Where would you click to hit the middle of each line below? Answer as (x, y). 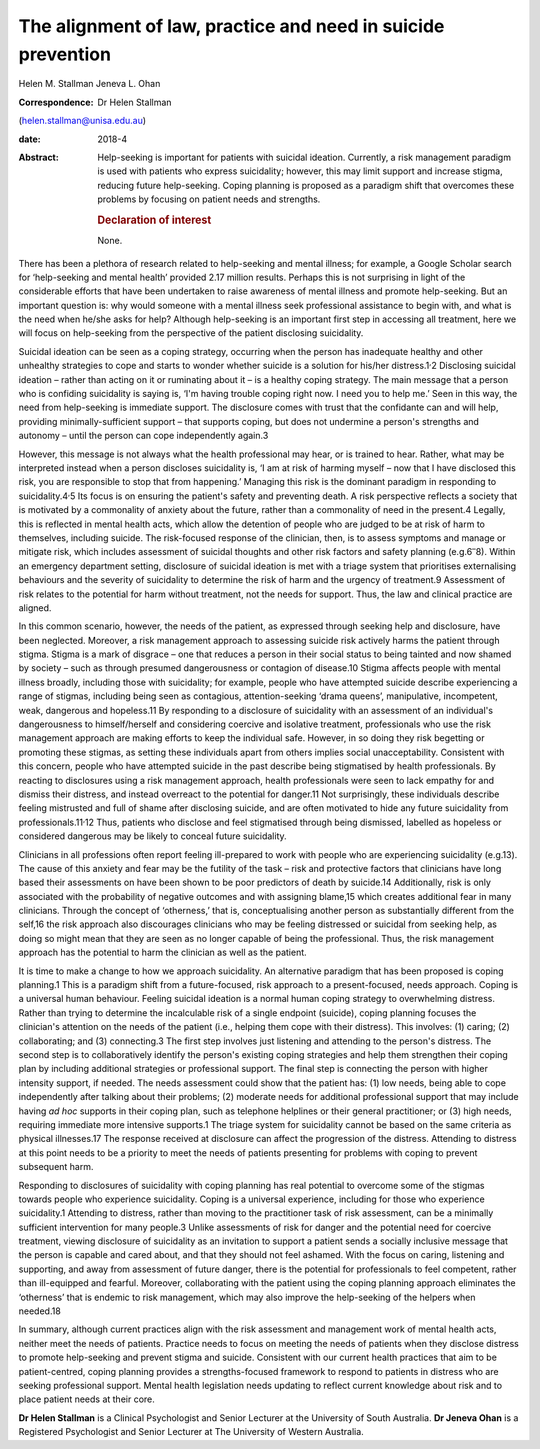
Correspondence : (56, 102)
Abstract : (38, 157)
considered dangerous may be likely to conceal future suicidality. (152, 836)
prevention (65, 54)
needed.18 (40, 1311)
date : (29, 139)
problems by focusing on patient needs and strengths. (209, 199)
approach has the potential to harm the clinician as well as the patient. (162, 952)
